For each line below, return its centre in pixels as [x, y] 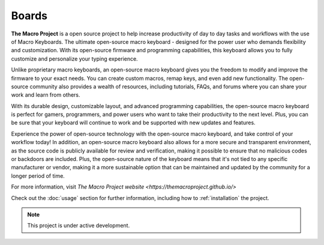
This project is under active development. [79, 226]
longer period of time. [38, 176]
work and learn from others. [46, 95]
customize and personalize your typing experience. [74, 59]
